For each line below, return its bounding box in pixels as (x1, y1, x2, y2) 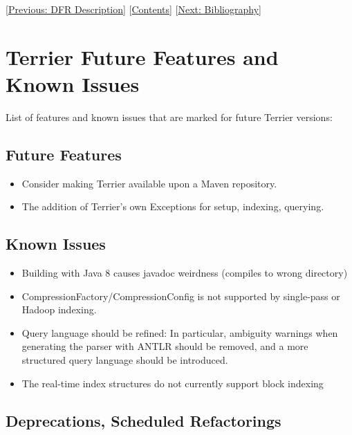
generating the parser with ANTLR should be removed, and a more (21, 339, 308, 353)
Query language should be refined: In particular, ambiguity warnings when (21, 325, 338, 340)
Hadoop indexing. (21, 302, 97, 317)
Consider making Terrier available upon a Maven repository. (21, 176, 277, 190)
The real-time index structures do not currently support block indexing (21, 376, 324, 390)
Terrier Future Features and (6, 42, 279, 71)
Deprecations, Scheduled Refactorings (6, 409, 281, 431)
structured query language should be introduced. (21, 353, 228, 367)
